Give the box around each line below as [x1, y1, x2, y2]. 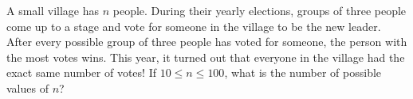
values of [6, 79, 49, 96]
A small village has [6, 2, 100, 18]
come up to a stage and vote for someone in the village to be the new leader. [6, 17, 381, 34]
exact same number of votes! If [6, 64, 156, 81]
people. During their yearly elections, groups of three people [112, 2, 407, 18]
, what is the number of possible [224, 64, 382, 81]
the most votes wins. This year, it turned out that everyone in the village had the [6, 48, 405, 65]
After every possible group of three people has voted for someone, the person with [6, 33, 407, 50]
